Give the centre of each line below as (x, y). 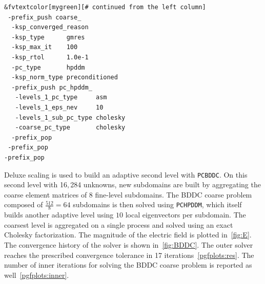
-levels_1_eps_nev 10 (59, 107)
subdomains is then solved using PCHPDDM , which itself (157, 204)
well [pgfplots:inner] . (37, 275)
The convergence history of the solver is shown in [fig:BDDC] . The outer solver (129, 244)
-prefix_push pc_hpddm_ (52, 87)
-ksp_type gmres (48, 37)
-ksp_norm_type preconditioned (65, 78)
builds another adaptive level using (59, 215)
